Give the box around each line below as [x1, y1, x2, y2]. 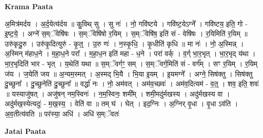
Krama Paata [5, 1, 53, 11]
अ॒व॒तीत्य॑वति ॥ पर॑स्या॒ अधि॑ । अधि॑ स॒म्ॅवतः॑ [5, 108, 119, 119]
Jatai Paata [5, 125, 46, 136]
